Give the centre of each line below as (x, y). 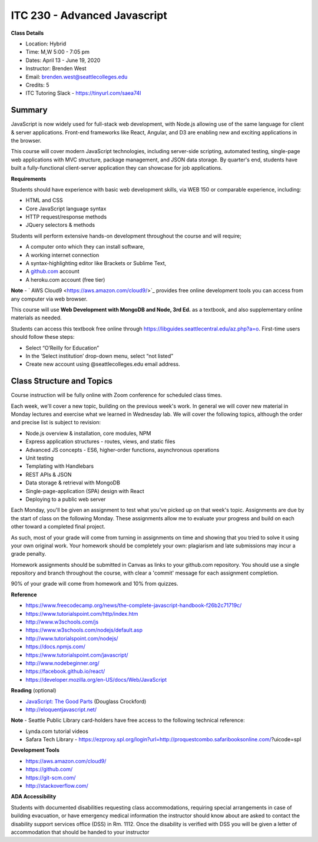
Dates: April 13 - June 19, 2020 (63, 60)
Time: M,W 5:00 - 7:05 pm (57, 52)
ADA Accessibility (34, 797)
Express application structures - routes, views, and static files (100, 441)
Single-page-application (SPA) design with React (85, 491)
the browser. (26, 140)
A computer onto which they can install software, (85, 247)
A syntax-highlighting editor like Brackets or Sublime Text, (96, 263)
